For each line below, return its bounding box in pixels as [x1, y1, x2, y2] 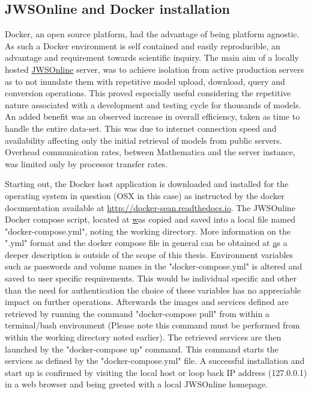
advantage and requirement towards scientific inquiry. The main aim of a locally [5, 51, 299, 64]
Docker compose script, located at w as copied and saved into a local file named [5, 213, 295, 226]
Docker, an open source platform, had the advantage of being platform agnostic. [5, 28, 300, 40]
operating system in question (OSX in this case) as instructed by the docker [5, 189, 285, 202]
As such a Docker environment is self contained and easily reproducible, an [5, 39, 280, 52]
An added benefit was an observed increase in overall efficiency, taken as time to [5, 110, 300, 123]
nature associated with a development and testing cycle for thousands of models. [5, 98, 301, 111]
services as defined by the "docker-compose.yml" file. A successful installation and [5, 354, 305, 367]
